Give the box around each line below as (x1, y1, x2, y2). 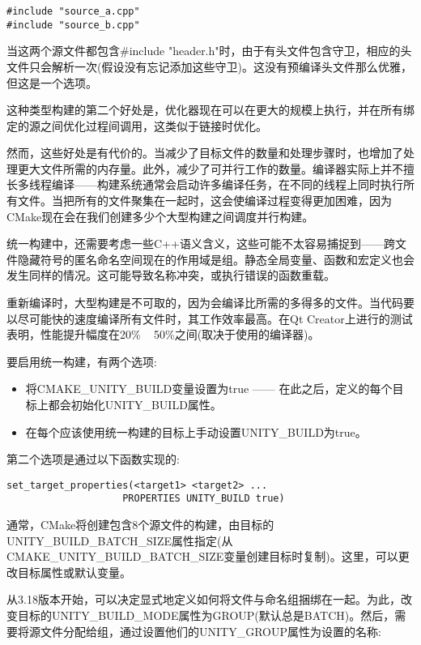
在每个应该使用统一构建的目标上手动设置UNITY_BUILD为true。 (25, 423, 367, 440)
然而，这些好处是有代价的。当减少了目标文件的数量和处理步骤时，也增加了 (6, 144, 403, 161)
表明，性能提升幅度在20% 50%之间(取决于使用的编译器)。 (6, 326, 320, 343)
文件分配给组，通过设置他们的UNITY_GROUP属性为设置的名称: (40, 622, 381, 639)
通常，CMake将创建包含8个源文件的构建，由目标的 (6, 516, 274, 533)
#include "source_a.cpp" (6, 6, 140, 17)
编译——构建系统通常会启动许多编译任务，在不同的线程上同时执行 (51, 176, 403, 193)
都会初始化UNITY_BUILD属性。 (48, 396, 222, 412)
